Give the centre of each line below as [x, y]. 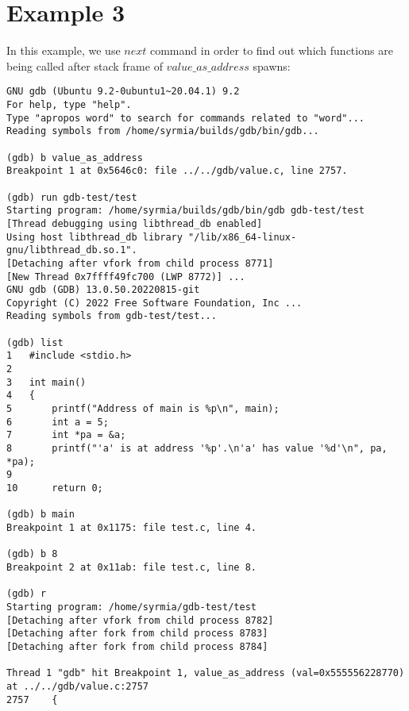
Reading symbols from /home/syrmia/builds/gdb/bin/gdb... [163, 131]
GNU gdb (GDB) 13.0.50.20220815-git [103, 290]
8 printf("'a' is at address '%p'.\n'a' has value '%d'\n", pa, [197, 449]
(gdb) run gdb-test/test [72, 197]
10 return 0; [55, 488]
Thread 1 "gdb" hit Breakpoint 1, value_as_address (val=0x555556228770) [206, 673]
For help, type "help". [69, 104]
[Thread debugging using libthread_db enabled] [135, 223]
